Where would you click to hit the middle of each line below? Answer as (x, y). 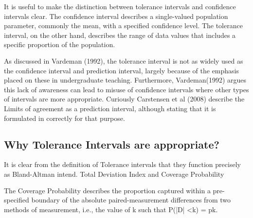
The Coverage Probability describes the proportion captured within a (107, 190)
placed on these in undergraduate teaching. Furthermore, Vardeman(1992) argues (125, 80)
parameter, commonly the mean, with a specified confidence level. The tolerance (123, 25)
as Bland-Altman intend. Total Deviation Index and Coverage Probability (114, 174)
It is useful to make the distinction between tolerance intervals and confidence (120, 6)
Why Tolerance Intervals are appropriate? (112, 144)
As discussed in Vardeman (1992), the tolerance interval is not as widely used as (124, 60)
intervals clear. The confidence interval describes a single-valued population (116, 16)
